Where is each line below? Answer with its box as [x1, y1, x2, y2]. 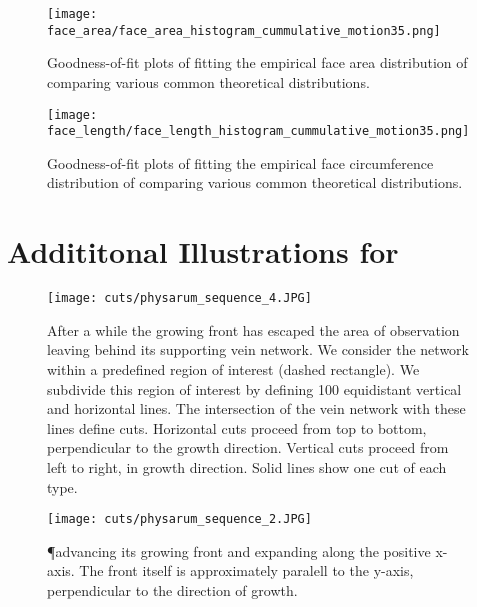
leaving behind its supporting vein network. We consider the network [47, 339, 469, 360]
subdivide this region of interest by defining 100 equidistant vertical [47, 378, 462, 399]
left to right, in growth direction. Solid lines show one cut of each [47, 456, 447, 477]
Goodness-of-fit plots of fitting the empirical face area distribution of [47, 52, 468, 73]
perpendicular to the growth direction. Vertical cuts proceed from [47, 437, 449, 458]
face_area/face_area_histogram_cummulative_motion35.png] [47, 23, 441, 38]
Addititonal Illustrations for [7, 231, 399, 272]
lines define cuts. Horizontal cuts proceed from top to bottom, [47, 417, 427, 438]
